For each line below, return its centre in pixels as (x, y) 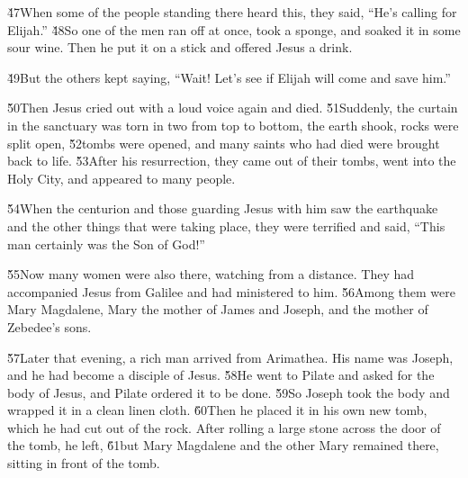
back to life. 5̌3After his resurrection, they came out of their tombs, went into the (232, 161)
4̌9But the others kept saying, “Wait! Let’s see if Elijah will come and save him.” (229, 77)
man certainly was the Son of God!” (106, 244)
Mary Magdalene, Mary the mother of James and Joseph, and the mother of (218, 309)
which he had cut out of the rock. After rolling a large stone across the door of (224, 427)
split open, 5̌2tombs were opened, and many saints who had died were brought (224, 143)
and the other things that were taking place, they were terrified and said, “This (226, 225)
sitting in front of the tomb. (84, 463)
